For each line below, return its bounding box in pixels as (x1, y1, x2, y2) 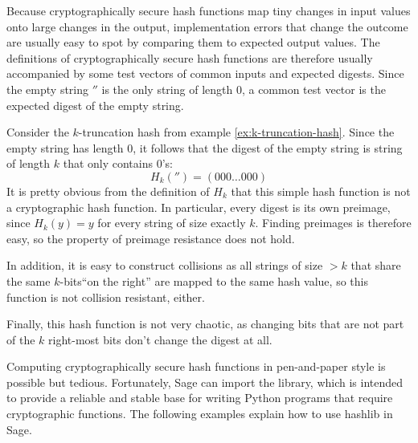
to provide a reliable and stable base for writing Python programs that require (6, 389, 393, 406)
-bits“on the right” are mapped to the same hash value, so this (59, 272, 368, 289)
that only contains (63, 155, 154, 172)
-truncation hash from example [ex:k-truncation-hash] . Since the (78, 124, 395, 140)
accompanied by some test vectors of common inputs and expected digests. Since (6, 65, 404, 82)
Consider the (6, 124, 69, 140)
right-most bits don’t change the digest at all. (48, 331, 273, 347)
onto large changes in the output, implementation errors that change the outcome (6, 18, 408, 35)
